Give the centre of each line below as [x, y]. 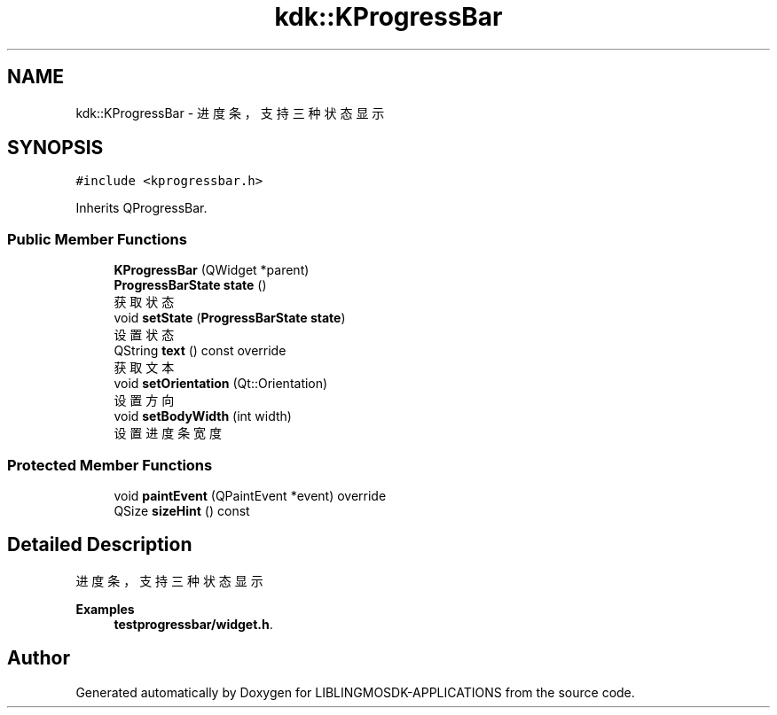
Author [39, 658]
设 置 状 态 [144, 335]
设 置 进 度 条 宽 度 [168, 433]
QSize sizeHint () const [182, 510]
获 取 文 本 [144, 368]
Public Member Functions [97, 239]
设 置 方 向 [144, 400]
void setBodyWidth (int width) [203, 416]
